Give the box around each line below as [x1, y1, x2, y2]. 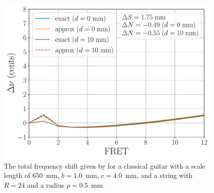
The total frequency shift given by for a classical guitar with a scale [4, 160, 205, 171]
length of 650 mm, [4, 170, 59, 180]
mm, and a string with [125, 170, 193, 180]
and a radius [27, 179, 65, 190]
